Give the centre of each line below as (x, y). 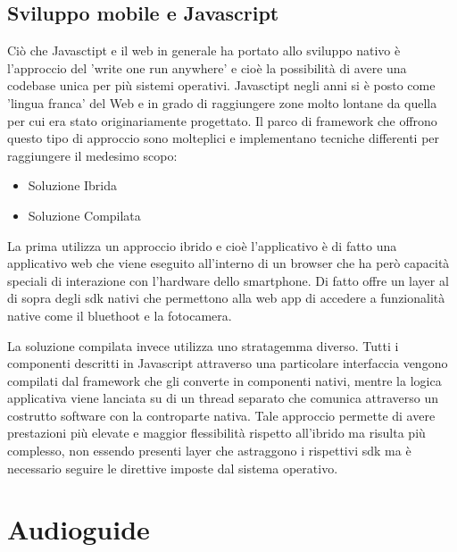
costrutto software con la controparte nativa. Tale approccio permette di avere (221, 415)
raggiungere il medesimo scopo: (92, 155)
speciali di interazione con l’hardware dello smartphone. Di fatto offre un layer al (228, 280)
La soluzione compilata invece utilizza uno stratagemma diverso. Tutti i (203, 345)
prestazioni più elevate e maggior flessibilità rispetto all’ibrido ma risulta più (216, 433)
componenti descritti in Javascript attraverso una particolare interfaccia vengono (228, 363)
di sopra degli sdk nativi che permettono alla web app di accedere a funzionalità (226, 298)
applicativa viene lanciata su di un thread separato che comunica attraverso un (223, 398)
